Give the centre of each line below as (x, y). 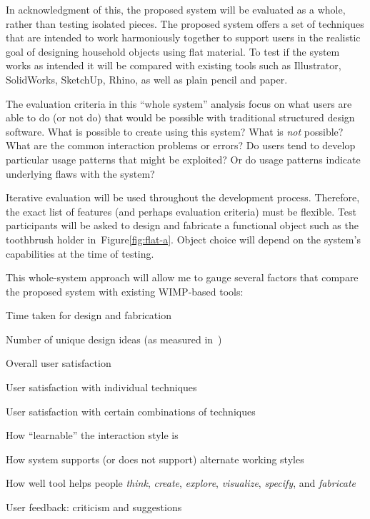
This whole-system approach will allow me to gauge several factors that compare (182, 277)
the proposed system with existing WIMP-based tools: (125, 291)
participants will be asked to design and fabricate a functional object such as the (182, 225)
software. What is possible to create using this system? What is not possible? (175, 131)
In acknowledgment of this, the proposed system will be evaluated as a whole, (176, 9)
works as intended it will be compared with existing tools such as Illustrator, (174, 65)
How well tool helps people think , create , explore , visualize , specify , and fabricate (181, 483)
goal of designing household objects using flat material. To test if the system (173, 51)
